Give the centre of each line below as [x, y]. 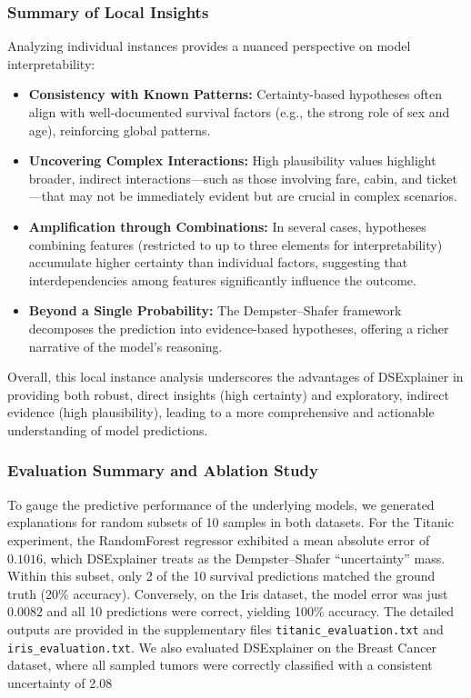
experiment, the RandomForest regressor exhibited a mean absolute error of [219, 539]
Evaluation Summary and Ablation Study [163, 470]
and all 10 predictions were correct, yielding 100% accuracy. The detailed [251, 611]
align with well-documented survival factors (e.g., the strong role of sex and [239, 112]
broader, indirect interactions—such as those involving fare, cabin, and [225, 178]
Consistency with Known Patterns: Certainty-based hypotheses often [235, 94]
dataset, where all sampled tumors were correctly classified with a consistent [220, 665]
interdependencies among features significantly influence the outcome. [222, 279]
